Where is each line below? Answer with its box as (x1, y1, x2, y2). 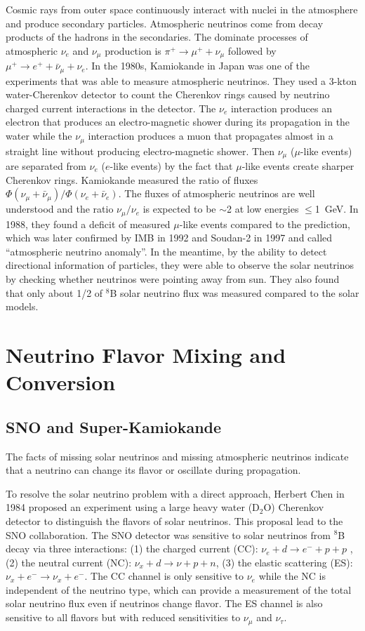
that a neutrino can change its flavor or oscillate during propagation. (6, 463, 301, 477)
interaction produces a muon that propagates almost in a (88, 128, 333, 143)
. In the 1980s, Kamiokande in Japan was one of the (85, 58, 310, 73)
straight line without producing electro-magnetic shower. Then (6, 143, 274, 158)
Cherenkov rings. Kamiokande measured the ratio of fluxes (6, 172, 258, 187)
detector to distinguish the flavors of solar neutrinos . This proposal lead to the (6, 513, 343, 528)
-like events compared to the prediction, (179, 216, 350, 231)
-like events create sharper (241, 158, 354, 173)
